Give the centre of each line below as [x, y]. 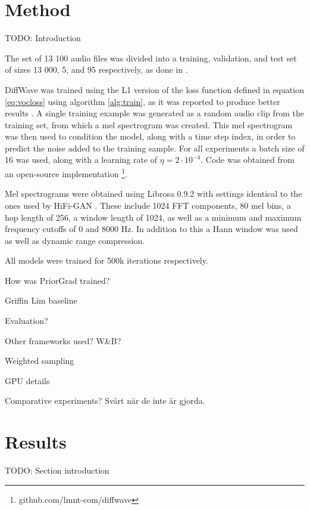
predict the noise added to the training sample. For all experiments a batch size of [155, 148]
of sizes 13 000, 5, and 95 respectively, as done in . [96, 69]
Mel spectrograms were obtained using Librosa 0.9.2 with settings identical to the [154, 194]
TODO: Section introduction [57, 470]
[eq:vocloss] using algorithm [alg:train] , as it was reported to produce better [143, 101]
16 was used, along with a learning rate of [81, 160]
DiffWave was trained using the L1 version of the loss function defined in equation [154, 89]
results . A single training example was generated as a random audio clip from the [155, 113]
